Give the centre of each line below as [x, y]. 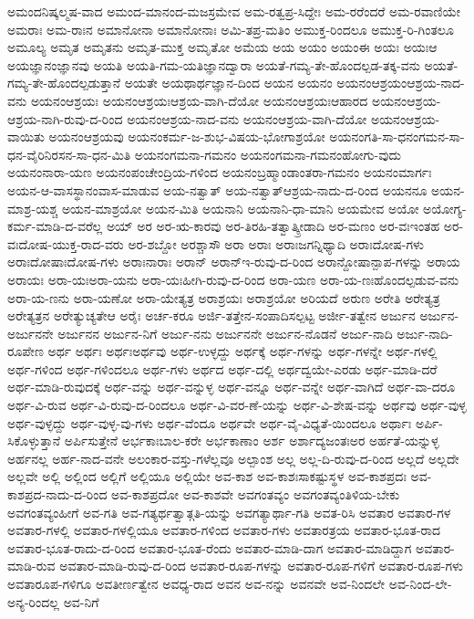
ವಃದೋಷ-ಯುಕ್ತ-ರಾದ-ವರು [66, 243]
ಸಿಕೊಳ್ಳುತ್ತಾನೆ [34, 441]
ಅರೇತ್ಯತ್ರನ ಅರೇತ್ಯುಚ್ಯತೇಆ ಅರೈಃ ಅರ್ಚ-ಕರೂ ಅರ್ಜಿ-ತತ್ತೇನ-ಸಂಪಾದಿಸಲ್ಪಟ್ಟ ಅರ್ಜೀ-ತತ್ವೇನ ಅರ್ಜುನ [211, 315]
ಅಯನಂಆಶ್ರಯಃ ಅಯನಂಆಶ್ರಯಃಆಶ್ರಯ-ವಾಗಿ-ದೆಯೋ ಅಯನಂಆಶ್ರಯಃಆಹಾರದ [199, 100]
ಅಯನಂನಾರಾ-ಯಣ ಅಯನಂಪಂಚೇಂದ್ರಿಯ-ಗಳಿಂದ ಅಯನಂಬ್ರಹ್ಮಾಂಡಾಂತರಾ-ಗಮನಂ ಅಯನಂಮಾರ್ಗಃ [220, 172]
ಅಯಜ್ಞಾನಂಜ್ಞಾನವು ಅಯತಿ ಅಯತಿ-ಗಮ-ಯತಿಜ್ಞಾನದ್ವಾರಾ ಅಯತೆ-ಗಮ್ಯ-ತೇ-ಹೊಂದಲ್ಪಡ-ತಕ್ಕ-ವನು [214, 64]
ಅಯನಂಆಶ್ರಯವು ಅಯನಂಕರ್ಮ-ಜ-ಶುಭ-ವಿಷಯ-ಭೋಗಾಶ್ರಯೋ [187, 136]
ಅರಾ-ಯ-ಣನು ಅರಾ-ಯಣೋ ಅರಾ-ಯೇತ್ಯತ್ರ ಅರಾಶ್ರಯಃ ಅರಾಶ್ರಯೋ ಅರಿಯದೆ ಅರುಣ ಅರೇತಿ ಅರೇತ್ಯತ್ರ [224, 297]
